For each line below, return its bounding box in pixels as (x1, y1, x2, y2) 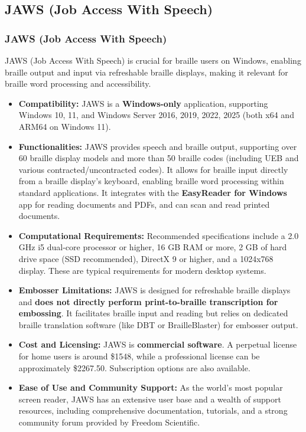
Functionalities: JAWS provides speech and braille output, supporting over (18, 140, 297, 152)
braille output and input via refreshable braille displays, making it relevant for (5, 66, 288, 78)
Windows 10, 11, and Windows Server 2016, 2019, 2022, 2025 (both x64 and (18, 109, 294, 121)
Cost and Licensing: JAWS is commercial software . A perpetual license (18, 338, 297, 351)
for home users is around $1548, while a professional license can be (18, 350, 260, 362)
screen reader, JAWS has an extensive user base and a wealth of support (18, 392, 281, 405)
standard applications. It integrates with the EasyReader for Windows (18, 186, 287, 198)
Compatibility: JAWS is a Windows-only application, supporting (18, 97, 268, 109)
